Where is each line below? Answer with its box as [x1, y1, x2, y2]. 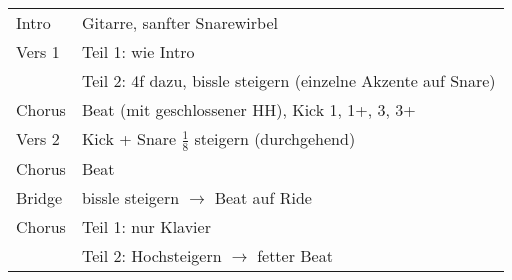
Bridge [16, 185, 63, 209]
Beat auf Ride [214, 185, 312, 209]
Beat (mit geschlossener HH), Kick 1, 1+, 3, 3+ [81, 98, 416, 121]
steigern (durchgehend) [194, 127, 356, 150]
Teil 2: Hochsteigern [81, 243, 222, 267]
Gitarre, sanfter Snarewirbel [81, 11, 278, 34]
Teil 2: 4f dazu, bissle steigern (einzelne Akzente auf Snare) [81, 69, 496, 92]
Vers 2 [16, 127, 60, 151]
